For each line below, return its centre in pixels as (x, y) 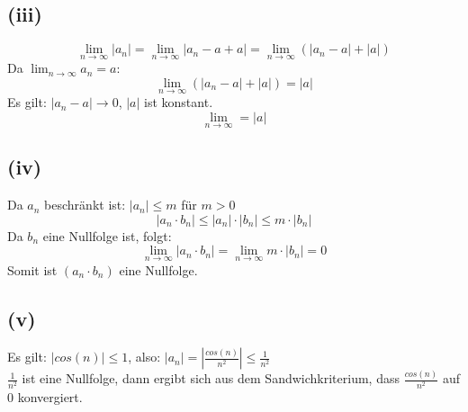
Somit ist (32, 269)
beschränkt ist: (85, 205)
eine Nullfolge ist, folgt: (107, 235)
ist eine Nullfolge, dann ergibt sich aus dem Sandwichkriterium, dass (211, 378)
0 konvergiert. (45, 396)
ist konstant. (179, 102)
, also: (144, 357)
